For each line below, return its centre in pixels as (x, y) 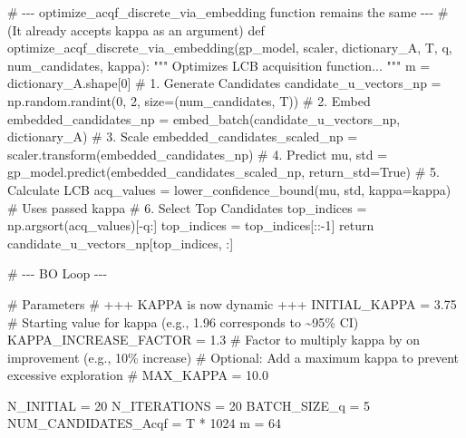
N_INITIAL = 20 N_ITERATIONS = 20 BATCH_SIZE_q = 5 (189, 405)
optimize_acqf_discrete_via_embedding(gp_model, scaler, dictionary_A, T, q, (230, 48)
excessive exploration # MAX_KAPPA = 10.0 (138, 375)
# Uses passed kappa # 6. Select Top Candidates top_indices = (187, 207)
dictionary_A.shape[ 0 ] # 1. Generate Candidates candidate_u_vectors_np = (224, 83)
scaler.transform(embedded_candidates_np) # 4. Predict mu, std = (198, 154)
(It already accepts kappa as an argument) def (136, 29)
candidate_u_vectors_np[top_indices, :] (121, 243)
